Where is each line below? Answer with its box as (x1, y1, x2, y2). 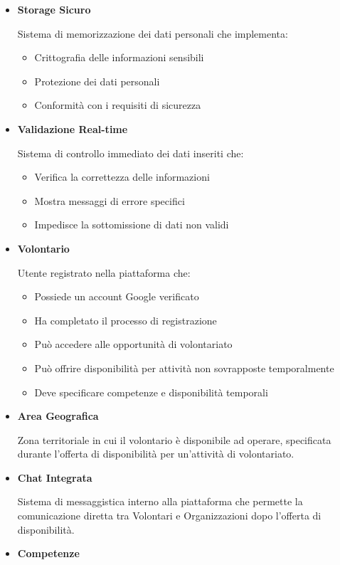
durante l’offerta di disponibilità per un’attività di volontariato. (17, 446, 294, 461)
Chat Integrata (17, 470, 92, 485)
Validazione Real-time (17, 121, 128, 136)
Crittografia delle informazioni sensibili (34, 50, 204, 65)
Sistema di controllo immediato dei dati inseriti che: (17, 145, 244, 160)
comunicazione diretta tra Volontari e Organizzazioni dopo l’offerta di (17, 508, 322, 523)
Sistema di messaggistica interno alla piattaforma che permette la (17, 494, 303, 509)
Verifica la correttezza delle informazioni (34, 169, 210, 184)
